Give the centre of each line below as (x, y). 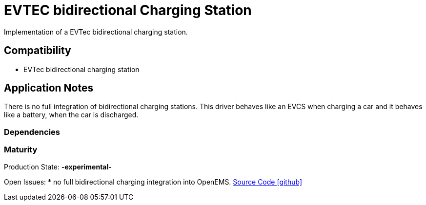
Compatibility (38, 51)
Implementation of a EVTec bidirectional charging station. (96, 32)
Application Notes (49, 88)
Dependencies (32, 132)
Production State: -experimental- (58, 167)
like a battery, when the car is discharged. (71, 115)
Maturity (21, 150)
